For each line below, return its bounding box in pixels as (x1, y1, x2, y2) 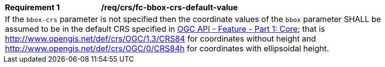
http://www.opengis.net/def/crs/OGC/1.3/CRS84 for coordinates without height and (5, 34, 316, 44)
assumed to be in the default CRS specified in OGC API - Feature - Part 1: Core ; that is (5, 24, 325, 34)
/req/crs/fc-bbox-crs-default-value (101, 2, 238, 12)
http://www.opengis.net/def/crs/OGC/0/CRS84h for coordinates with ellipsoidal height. (5, 44, 329, 53)
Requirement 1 (5, 2, 60, 12)
